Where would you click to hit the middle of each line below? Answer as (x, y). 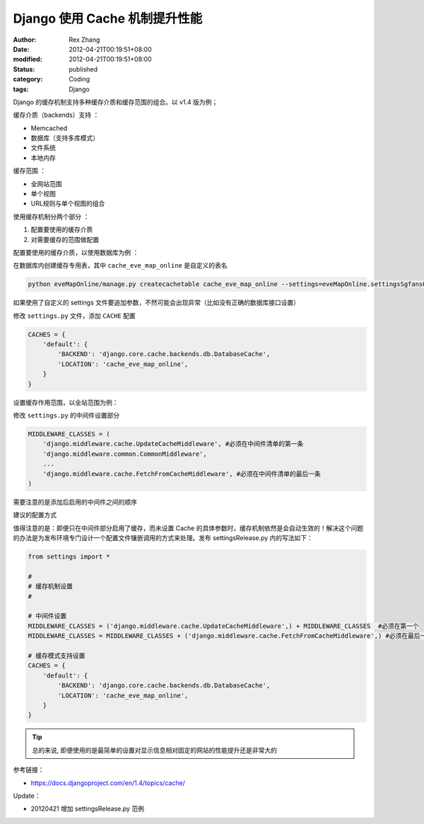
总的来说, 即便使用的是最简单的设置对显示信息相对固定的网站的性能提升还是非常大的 (154, 750)
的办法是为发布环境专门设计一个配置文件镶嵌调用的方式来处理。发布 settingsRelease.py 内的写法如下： (163, 538)
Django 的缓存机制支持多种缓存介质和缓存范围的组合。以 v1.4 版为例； (116, 102)
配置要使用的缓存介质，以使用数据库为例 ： (76, 252)
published (83, 69)
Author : (25, 40)
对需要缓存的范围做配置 (65, 239)
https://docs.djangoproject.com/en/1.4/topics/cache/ (108, 783)
